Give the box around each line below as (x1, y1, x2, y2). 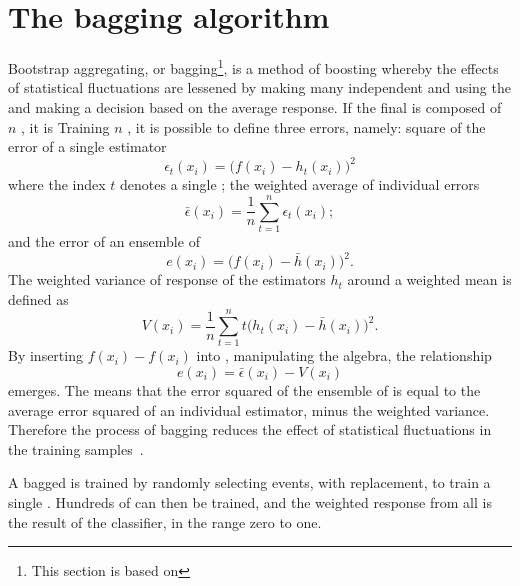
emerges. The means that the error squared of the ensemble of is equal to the (8, 379, 481, 400)
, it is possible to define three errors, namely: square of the (127, 116, 486, 137)
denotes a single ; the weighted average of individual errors (120, 174, 480, 195)
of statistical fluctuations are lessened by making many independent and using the (8, 77, 511, 98)
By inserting (8, 345, 83, 366)
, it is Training (21, 116, 110, 137)
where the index (8, 174, 106, 195)
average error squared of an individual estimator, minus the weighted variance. (8, 399, 490, 420)
